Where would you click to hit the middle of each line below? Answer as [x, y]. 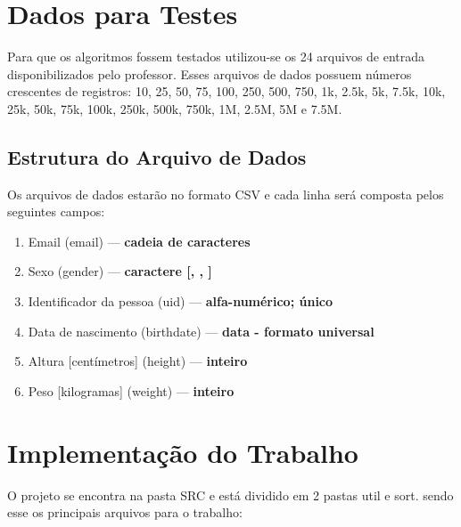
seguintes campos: [56, 211]
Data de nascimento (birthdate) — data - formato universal [201, 331]
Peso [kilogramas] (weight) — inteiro [131, 390]
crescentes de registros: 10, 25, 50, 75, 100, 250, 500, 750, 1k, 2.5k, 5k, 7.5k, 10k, [226, 91]
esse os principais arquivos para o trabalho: [125, 512]
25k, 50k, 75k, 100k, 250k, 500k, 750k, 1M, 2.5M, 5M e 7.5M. [175, 108]
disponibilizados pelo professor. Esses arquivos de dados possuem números [210, 73]
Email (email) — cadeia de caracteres [139, 241]
